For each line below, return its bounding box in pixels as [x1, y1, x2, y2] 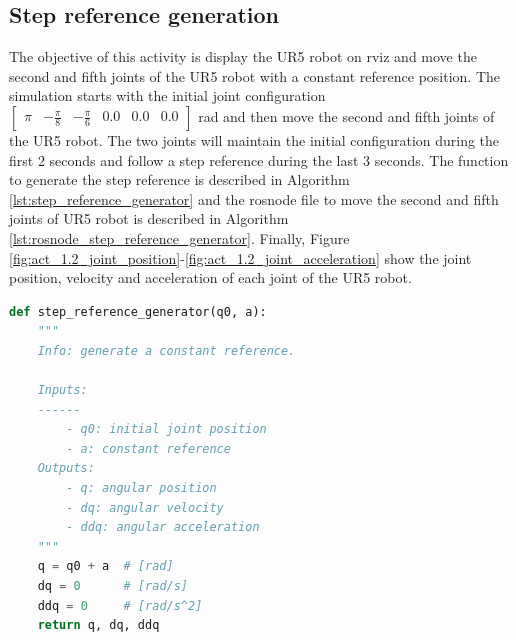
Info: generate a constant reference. [37, 343, 296, 358]
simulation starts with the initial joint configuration [9, 85, 326, 106]
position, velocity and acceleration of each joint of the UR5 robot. [9, 267, 412, 288]
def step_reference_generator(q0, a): [9, 304, 267, 319]
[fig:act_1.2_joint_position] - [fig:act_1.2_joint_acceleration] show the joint [9, 247, 472, 268]
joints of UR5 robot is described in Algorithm [9, 208, 289, 229]
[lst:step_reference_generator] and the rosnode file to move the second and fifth [9, 188, 499, 209]
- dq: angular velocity [66, 500, 224, 515]
